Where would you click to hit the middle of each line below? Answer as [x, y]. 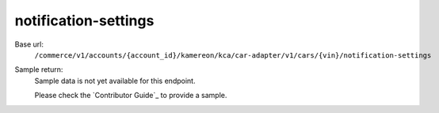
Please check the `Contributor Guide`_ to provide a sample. [131, 96]
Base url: [29, 44]
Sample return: [39, 70]
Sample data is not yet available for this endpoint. [115, 81]
